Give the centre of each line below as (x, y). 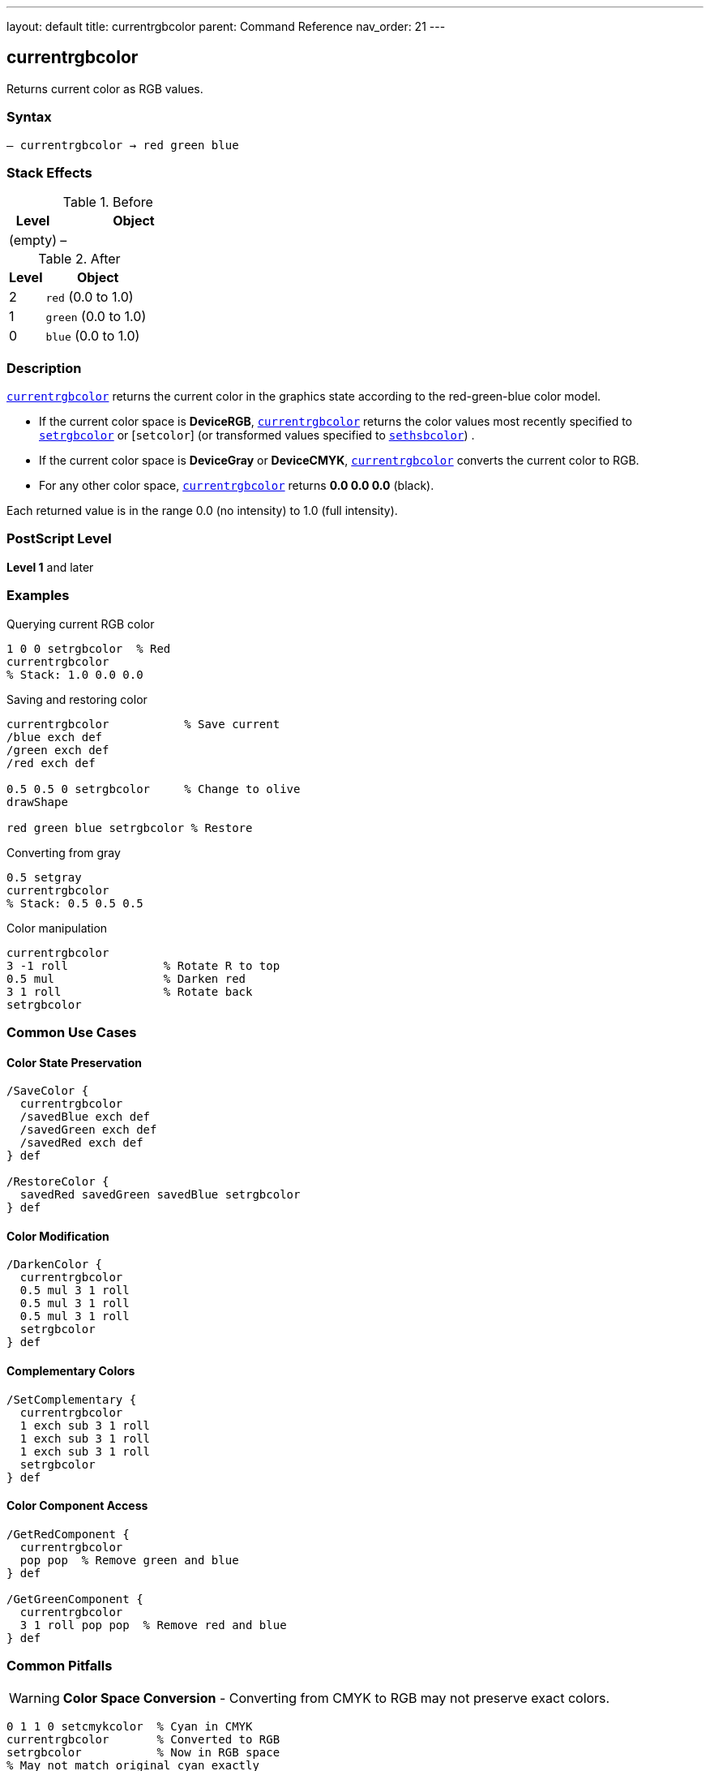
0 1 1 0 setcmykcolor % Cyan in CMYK (130, 1726)
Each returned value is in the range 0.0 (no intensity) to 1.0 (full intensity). (202, 511)
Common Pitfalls (60, 1666)
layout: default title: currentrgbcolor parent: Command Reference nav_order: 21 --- (226, 26)
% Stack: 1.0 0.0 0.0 (75, 674)
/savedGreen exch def (88, 1130)
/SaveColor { (48, 1091)
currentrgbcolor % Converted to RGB (143, 1739)
